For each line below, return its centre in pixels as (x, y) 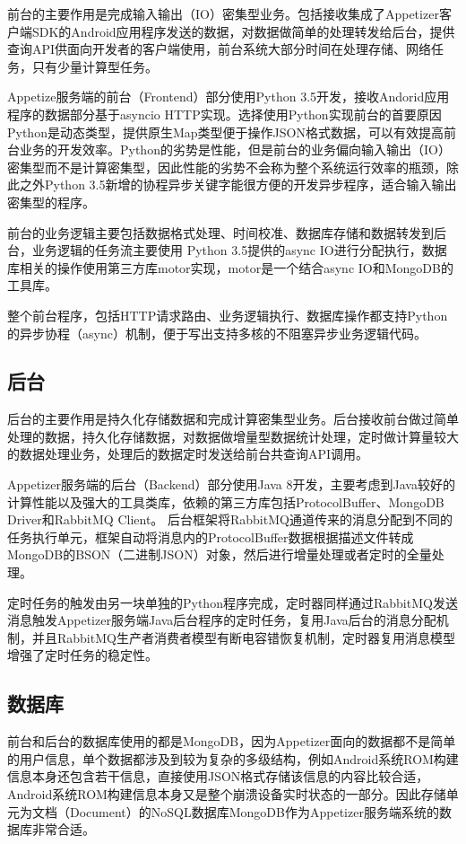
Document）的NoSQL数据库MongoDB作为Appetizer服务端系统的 (254, 811)
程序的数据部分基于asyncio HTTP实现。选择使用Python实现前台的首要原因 (224, 114)
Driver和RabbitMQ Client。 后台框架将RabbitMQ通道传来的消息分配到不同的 (230, 519)
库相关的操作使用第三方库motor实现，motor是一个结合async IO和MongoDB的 (230, 267)
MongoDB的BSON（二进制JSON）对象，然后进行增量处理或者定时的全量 (220, 554)
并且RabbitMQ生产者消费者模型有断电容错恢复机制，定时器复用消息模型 (243, 637)
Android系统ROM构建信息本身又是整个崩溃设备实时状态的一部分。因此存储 (227, 794)
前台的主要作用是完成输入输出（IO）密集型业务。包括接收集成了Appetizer (223, 13)
